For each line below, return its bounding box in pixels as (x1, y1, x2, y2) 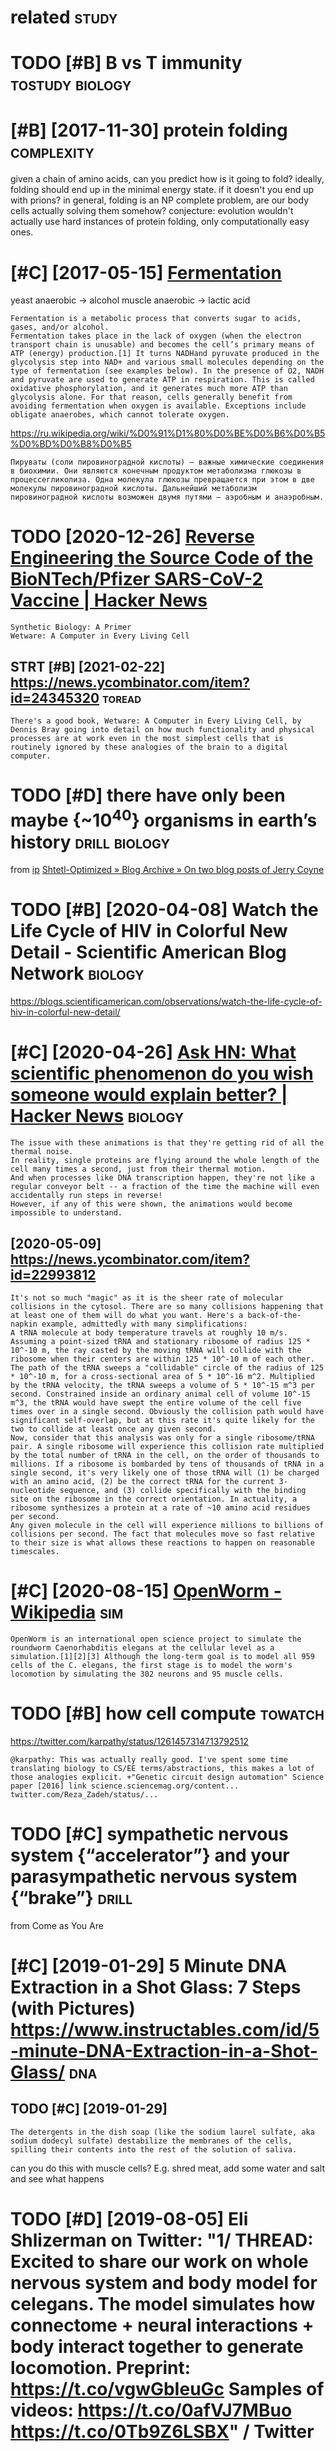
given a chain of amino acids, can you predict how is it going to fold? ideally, (10, 173, 325, 185)
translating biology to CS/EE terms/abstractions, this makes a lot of (10, 1763, 315, 1773)
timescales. (10, 1546, 60, 1556)
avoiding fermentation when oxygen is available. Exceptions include (10, 401, 307, 411)
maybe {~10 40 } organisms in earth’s (10, 806, 318, 832)
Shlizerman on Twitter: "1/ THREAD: (10, 2229, 314, 2251)
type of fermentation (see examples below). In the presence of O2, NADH (10, 366, 325, 376)
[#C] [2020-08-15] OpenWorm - (10, 1580, 282, 1603)
